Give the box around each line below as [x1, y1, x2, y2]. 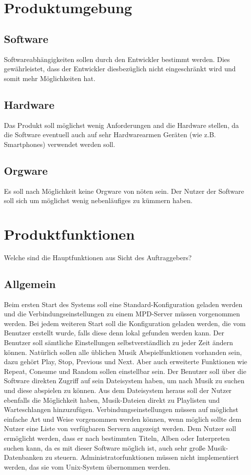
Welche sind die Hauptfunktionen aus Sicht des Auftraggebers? [4, 252, 192, 262]
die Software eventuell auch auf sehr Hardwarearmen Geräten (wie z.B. [4, 129, 216, 140]
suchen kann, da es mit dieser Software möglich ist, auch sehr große [4, 442, 206, 453]
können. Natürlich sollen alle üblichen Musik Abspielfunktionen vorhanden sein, [4, 347, 242, 357]
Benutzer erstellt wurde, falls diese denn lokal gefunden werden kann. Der [4, 328, 224, 338]
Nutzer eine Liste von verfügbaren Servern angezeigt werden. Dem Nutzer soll [4, 423, 236, 434]
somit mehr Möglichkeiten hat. [4, 73, 96, 83]
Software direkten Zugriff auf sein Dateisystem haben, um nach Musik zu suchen [4, 375, 245, 386]
